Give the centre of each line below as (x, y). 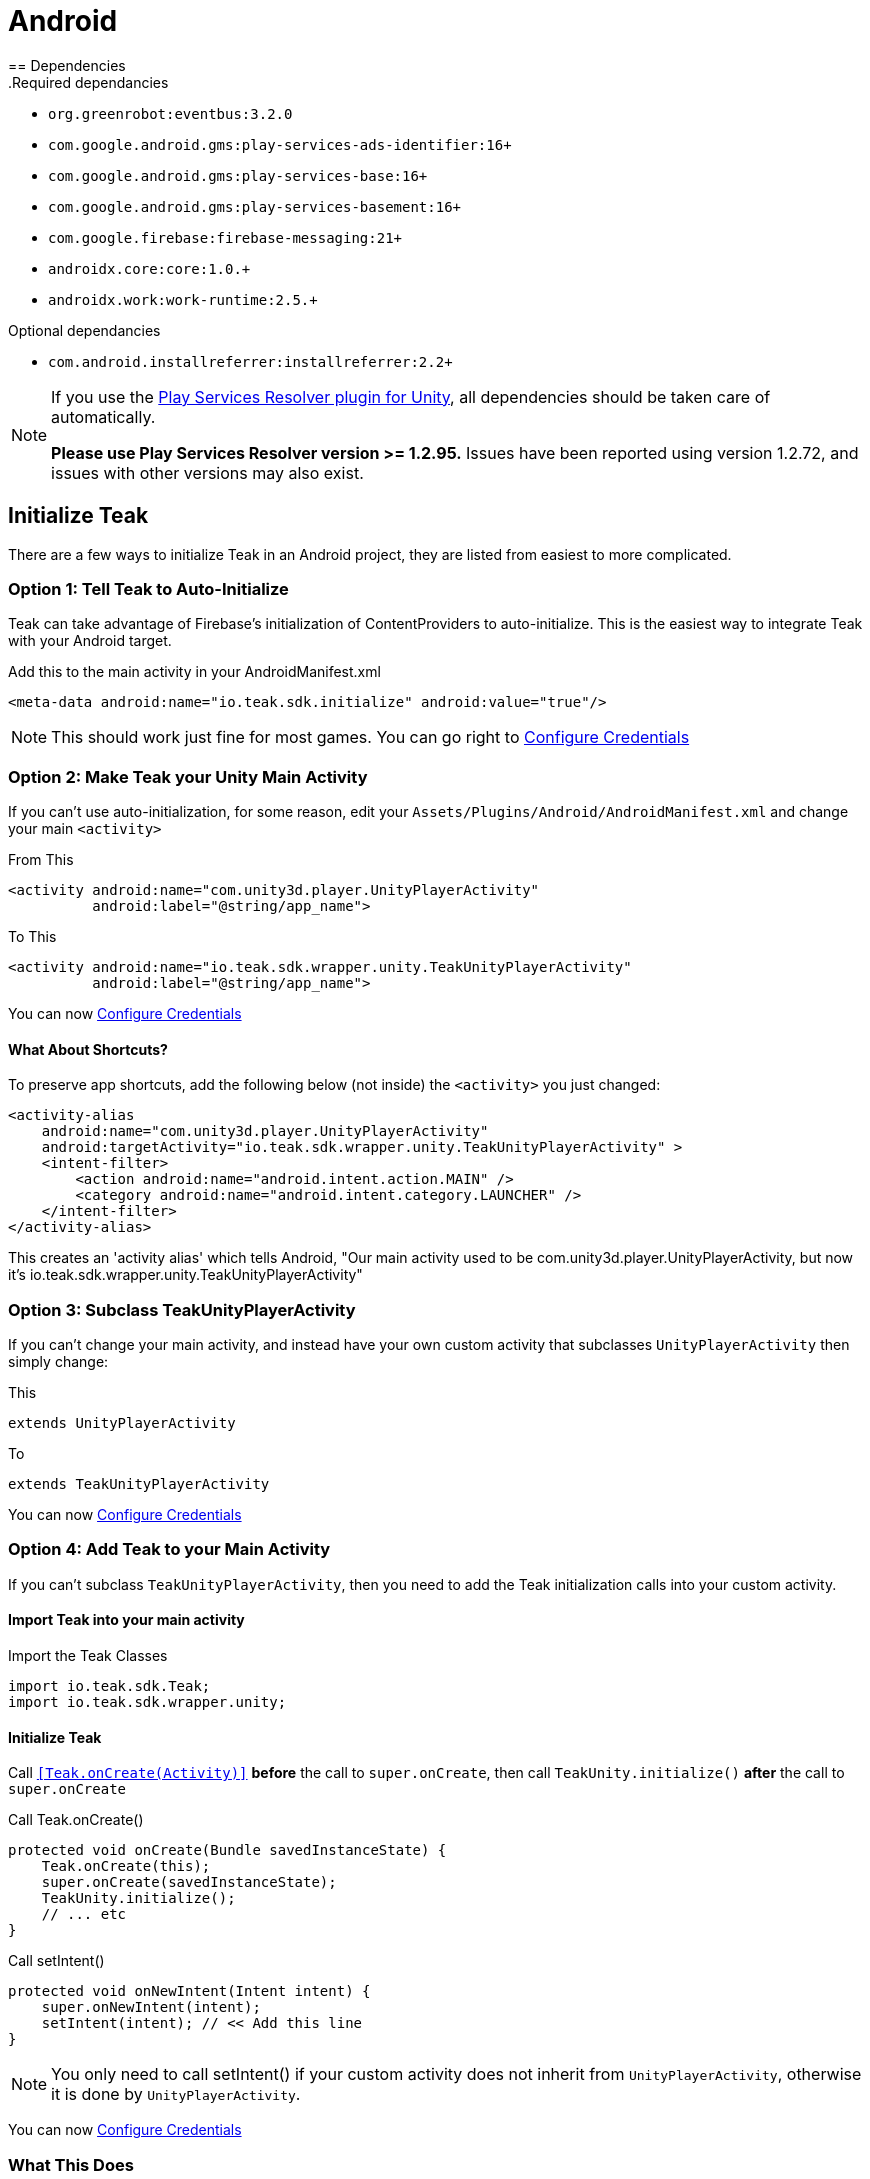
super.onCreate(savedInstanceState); (189, 1882)
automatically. (103, 416)
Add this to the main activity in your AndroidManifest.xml (194, 672)
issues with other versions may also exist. (207, 472)
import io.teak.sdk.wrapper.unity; (147, 1702)
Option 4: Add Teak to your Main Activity (169, 1549)
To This (32, 937)
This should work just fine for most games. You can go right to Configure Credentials (370, 737)
